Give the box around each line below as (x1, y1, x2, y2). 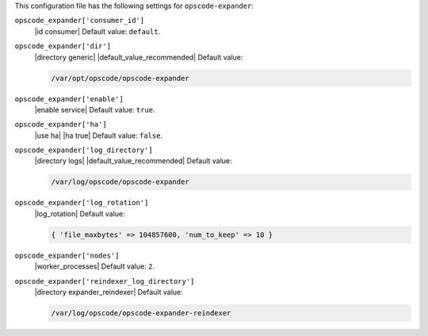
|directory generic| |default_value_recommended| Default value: (34, 52, 243, 62)
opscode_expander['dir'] (14, 42, 111, 51)
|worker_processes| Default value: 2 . (34, 262, 155, 271)
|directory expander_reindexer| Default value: (34, 287, 184, 296)
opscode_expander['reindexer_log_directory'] (14, 277, 195, 285)
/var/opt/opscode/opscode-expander (51, 74, 189, 82)
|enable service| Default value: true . (34, 105, 155, 114)
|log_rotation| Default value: (34, 208, 126, 218)
